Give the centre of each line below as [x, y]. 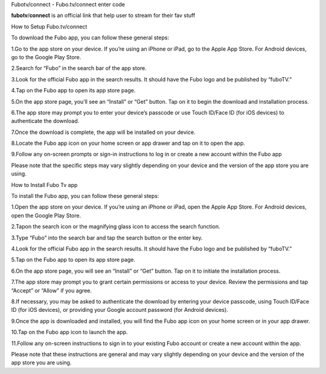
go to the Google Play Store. [46, 57]
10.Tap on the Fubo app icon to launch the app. [69, 332]
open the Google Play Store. [46, 215]
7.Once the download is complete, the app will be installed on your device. [103, 132]
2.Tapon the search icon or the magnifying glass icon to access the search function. [116, 227]
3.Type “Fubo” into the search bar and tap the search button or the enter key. [107, 238]
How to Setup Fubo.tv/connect [49, 27]
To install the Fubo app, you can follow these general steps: [85, 196]
